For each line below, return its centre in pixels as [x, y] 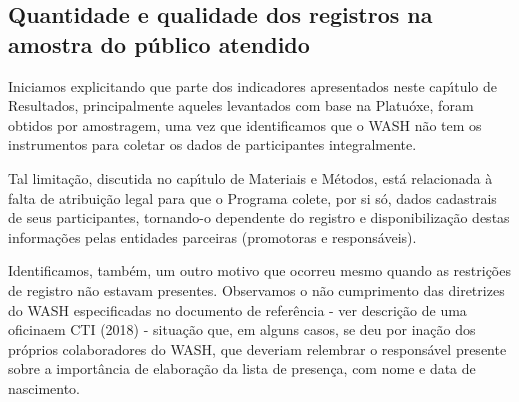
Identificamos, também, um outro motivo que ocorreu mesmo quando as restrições [259, 270]
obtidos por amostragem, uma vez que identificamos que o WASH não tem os [245, 124]
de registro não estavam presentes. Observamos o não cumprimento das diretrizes [256, 289]
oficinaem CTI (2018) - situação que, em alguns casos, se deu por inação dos [242, 329]
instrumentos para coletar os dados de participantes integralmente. [212, 144]
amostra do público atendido [159, 43]
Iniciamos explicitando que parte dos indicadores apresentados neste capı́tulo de [253, 85]
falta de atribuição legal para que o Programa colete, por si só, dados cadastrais [252, 197]
